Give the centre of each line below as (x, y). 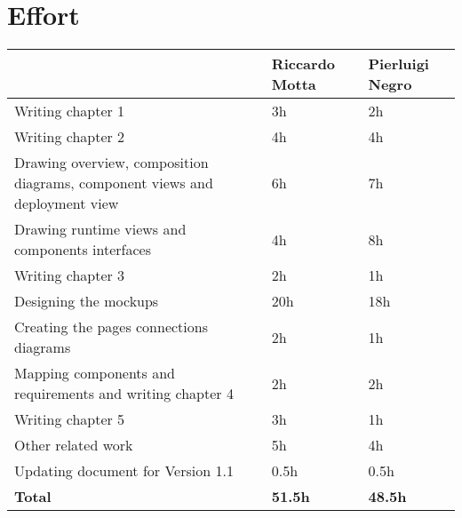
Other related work (74, 445)
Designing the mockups (87, 301)
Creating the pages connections (111, 327)
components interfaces (83, 250)
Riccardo (303, 64)
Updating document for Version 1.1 (124, 471)
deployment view (67, 203)
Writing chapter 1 (70, 111)
